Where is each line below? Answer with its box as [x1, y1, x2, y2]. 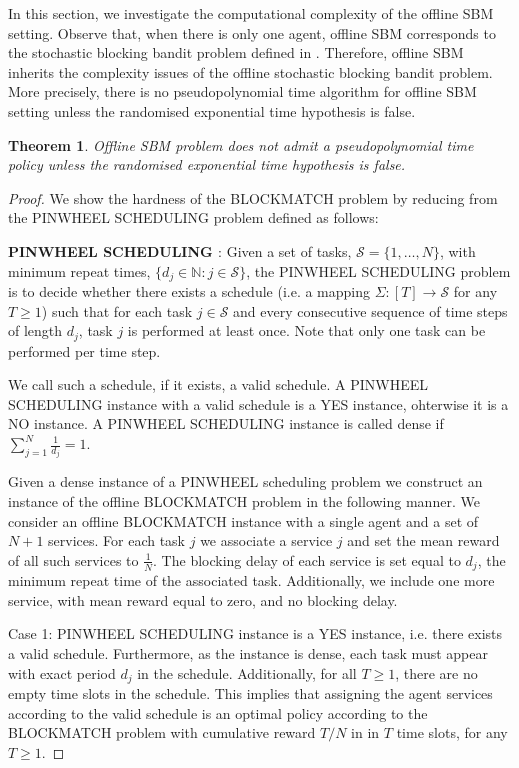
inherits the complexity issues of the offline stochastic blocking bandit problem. [8, 61, 493, 82]
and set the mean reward [347, 530, 500, 551]
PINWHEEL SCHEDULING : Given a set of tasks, [8, 240, 352, 261]
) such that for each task [41, 300, 193, 321]
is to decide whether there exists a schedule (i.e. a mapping [8, 280, 371, 301]
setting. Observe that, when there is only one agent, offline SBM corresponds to [8, 22, 496, 43]
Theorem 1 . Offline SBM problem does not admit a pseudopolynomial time [8, 134, 474, 155]
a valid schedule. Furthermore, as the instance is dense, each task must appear [8, 643, 488, 664]
